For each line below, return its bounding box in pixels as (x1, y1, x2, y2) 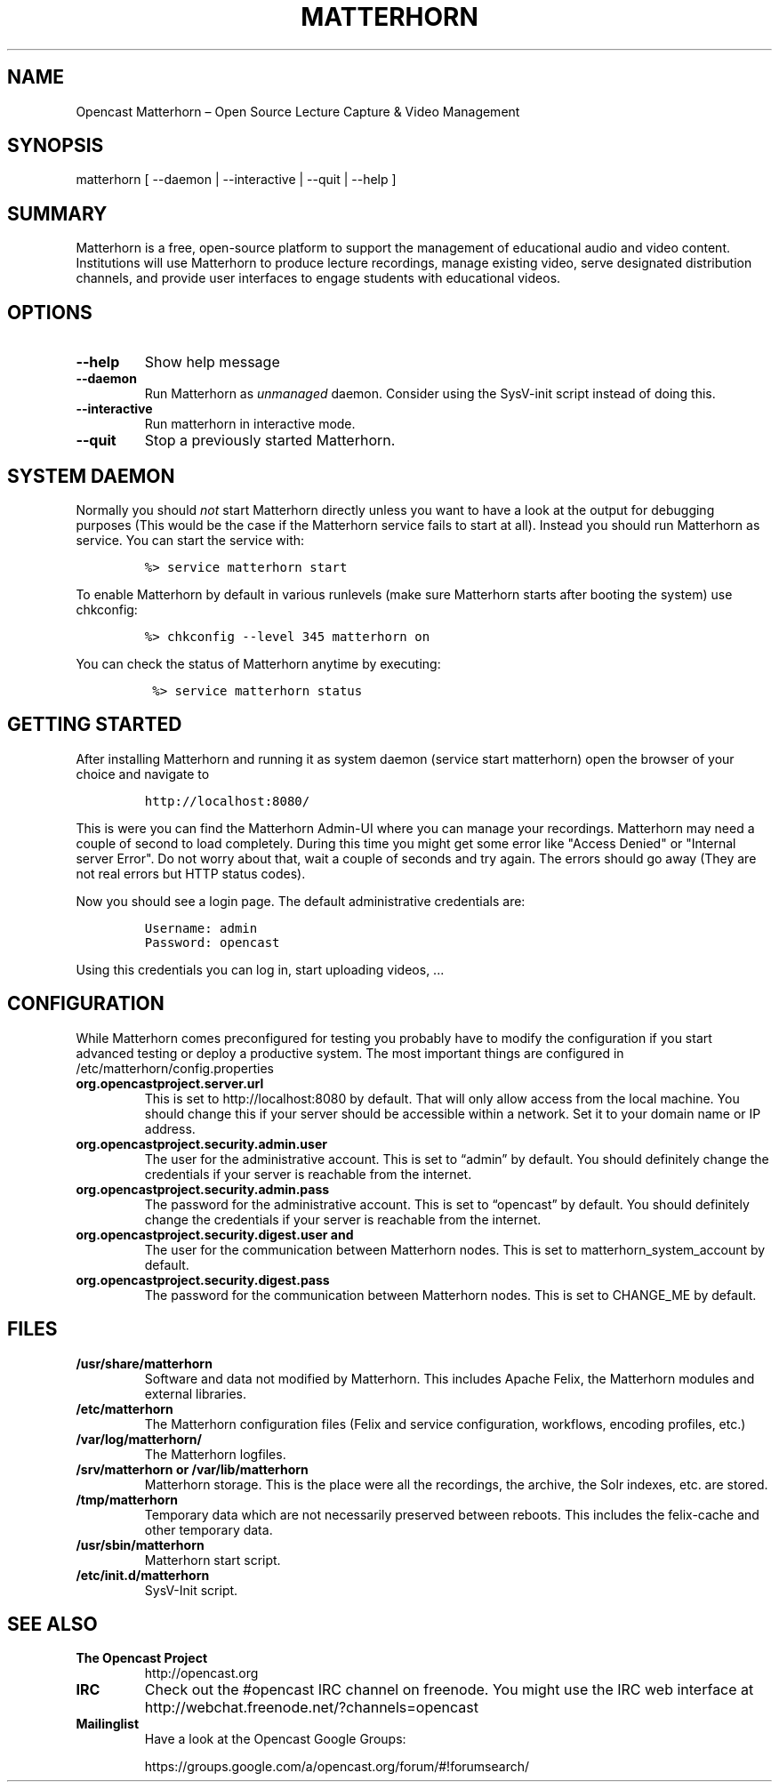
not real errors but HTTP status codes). (76, 865, 306, 881)
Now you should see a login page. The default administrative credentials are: (76, 893, 526, 909)
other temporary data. (144, 1521, 273, 1537)
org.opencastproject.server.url (76, 1075, 264, 1091)
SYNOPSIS (7, 134, 104, 157)
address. (144, 1120, 196, 1136)
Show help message (144, 353, 280, 372)
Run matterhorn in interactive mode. (144, 416, 356, 432)
